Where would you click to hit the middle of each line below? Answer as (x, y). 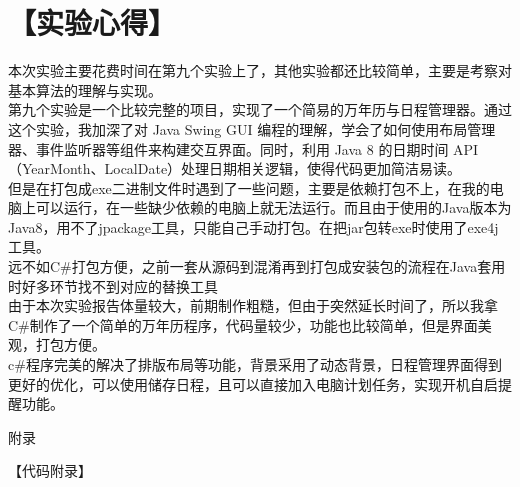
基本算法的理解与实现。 (85, 89)
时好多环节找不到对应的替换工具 (113, 285)
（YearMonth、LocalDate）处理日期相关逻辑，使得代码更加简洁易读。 (235, 168)
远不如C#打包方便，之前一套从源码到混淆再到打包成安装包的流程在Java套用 (257, 266)
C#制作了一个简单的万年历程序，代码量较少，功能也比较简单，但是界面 (243, 324)
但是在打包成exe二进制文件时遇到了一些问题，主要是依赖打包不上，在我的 (249, 187)
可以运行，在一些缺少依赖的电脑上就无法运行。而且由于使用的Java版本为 (273, 207)
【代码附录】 (50, 470)
